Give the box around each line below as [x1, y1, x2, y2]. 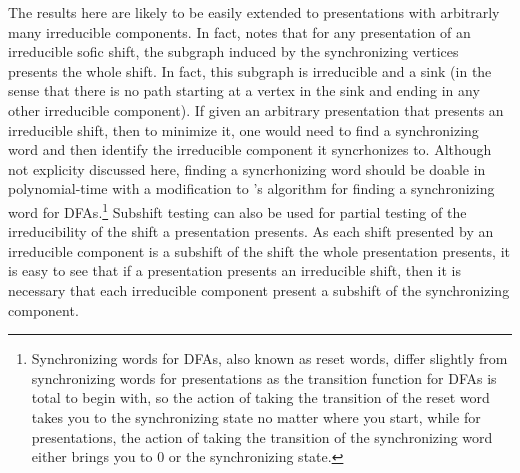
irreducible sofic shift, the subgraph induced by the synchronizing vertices [8, 41, 459, 62]
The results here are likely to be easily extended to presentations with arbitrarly [8, 2, 500, 22]
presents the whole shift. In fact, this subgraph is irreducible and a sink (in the [8, 60, 492, 81]
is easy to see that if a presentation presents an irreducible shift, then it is [8, 260, 462, 281]
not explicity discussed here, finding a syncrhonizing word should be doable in [8, 158, 486, 179]
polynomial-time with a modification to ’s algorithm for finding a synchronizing [8, 178, 495, 199]
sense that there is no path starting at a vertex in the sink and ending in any [8, 80, 480, 101]
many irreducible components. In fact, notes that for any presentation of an [8, 21, 471, 42]
